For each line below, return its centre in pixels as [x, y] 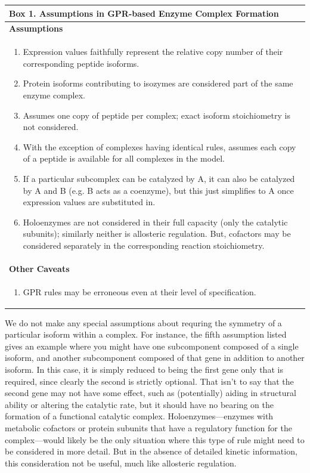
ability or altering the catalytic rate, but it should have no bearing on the [139, 404]
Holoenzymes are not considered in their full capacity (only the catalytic [155, 222]
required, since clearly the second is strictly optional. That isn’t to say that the [149, 381]
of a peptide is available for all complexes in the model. [124, 158]
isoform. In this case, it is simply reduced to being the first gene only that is [144, 370]
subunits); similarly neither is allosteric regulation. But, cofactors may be [157, 234]
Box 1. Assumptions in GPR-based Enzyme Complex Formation [144, 13]
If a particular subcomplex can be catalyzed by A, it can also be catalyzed [159, 178]
